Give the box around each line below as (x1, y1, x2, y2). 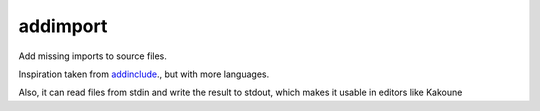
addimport (18, 15, 108, 37)
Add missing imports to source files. (18, 50, 167, 62)
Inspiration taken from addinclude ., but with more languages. (18, 68, 270, 80)
